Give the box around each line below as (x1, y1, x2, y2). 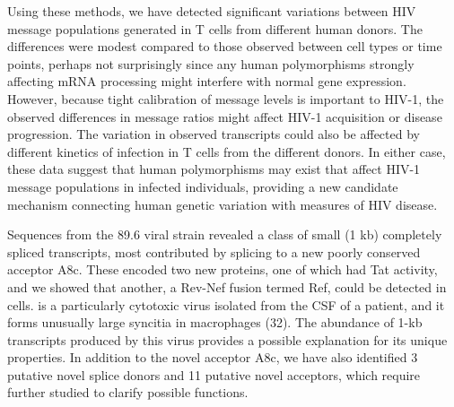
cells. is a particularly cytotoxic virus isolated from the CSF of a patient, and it (7, 295, 445, 314)
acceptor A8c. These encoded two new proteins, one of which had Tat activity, (7, 260, 438, 279)
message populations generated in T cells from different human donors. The (7, 19, 423, 38)
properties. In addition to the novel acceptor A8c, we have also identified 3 (7, 348, 418, 367)
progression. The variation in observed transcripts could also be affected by (7, 125, 420, 143)
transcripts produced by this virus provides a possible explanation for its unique (7, 330, 448, 349)
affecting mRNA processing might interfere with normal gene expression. (7, 72, 406, 91)
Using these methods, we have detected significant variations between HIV (7, 2, 416, 20)
